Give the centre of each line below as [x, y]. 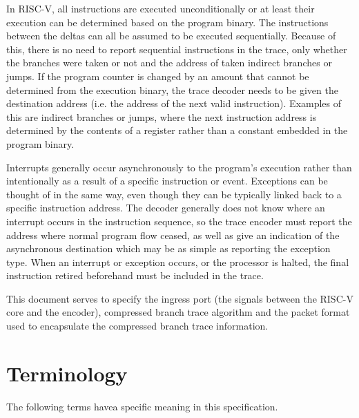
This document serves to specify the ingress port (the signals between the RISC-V [180, 298]
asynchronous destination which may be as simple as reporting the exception [168, 248]
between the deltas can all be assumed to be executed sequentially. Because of [171, 36]
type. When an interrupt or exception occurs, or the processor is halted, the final [178, 262]
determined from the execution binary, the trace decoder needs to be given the [172, 89]
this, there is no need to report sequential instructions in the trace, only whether [177, 49]
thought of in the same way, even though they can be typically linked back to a [174, 194]
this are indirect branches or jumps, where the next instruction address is [162, 116]
